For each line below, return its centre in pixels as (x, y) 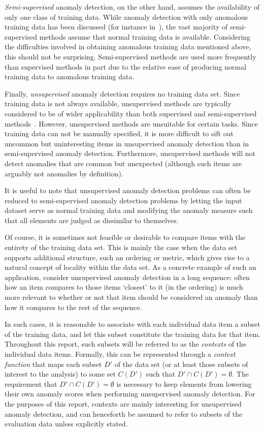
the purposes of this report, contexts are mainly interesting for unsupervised (123, 403)
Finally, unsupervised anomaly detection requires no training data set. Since (122, 93)
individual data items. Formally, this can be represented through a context (120, 354)
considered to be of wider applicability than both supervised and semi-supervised (131, 113)
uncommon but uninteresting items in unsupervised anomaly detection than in (127, 143)
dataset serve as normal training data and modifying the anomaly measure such (129, 210)
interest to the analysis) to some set (60, 374)
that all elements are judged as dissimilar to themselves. (92, 220)
